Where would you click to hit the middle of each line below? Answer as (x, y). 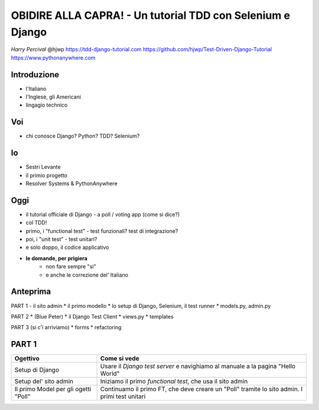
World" (110, 373)
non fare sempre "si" (71, 267)
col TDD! (36, 223)
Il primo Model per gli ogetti (53, 389)
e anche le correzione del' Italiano (87, 275)
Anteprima (31, 292)
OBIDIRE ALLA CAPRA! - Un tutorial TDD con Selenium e (151, 15)
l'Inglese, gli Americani (53, 97)
